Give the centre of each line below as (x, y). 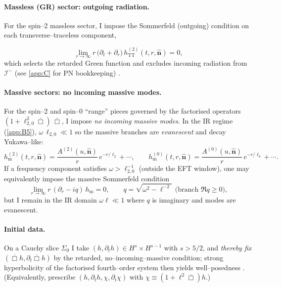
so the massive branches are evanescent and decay (150, 131)
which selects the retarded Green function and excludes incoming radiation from (126, 63)
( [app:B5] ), (20, 131)
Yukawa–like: (24, 142)
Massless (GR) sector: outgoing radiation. (77, 6)
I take (80, 248)
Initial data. (25, 228)
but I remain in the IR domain (50, 200)
